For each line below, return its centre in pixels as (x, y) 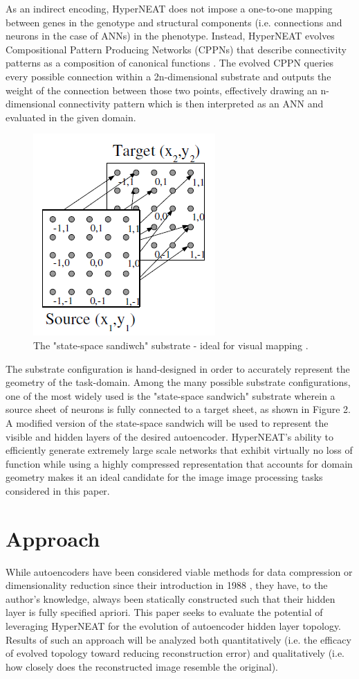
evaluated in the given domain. (71, 117)
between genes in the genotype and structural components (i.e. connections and (174, 22)
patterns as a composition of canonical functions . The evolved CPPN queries (170, 63)
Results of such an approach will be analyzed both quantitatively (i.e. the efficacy (178, 639)
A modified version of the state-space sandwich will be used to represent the (167, 422)
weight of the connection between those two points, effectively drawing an (162, 90)
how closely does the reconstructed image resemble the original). (142, 666)
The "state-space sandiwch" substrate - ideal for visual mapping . (171, 345)
